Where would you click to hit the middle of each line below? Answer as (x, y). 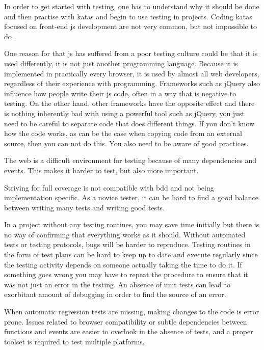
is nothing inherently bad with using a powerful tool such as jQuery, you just (124, 113)
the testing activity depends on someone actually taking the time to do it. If (123, 264)
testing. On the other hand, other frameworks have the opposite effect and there (129, 103)
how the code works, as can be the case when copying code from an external (123, 133)
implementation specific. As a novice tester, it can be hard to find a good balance (131, 197)
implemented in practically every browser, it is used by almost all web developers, (132, 73)
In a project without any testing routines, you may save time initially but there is (132, 224)
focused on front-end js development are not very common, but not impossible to (130, 26)
